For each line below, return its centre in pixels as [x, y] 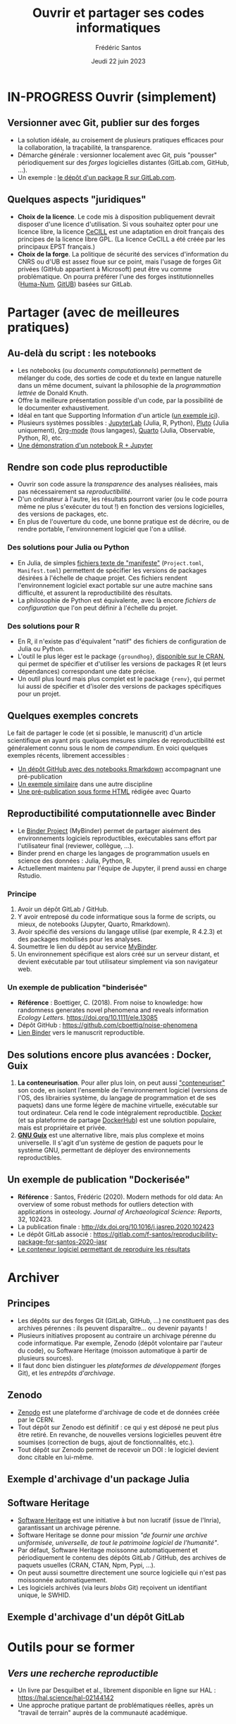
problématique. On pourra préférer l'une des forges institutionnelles [116, 276]
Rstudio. [30, 875]
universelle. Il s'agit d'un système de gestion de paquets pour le [110, 1143]
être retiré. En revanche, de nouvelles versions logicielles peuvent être [119, 1434]
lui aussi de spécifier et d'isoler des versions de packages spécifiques [119, 686]
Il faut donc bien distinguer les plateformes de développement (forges [119, 1365]
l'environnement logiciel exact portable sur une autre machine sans [115, 585]
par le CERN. [36, 1420]
